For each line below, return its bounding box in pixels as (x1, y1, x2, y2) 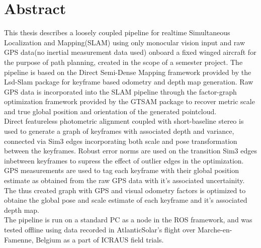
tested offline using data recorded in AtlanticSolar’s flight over (4, 224, 196, 234)
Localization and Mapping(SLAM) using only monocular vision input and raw (4, 37, 245, 47)
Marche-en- (197, 224, 232, 234)
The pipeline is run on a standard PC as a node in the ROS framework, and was (4, 214, 252, 225)
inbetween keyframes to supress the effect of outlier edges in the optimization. (4, 155, 244, 166)
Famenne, (4, 234, 34, 244)
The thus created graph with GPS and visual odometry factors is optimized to (4, 185, 246, 195)
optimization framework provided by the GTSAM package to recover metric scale (4, 96, 255, 107)
